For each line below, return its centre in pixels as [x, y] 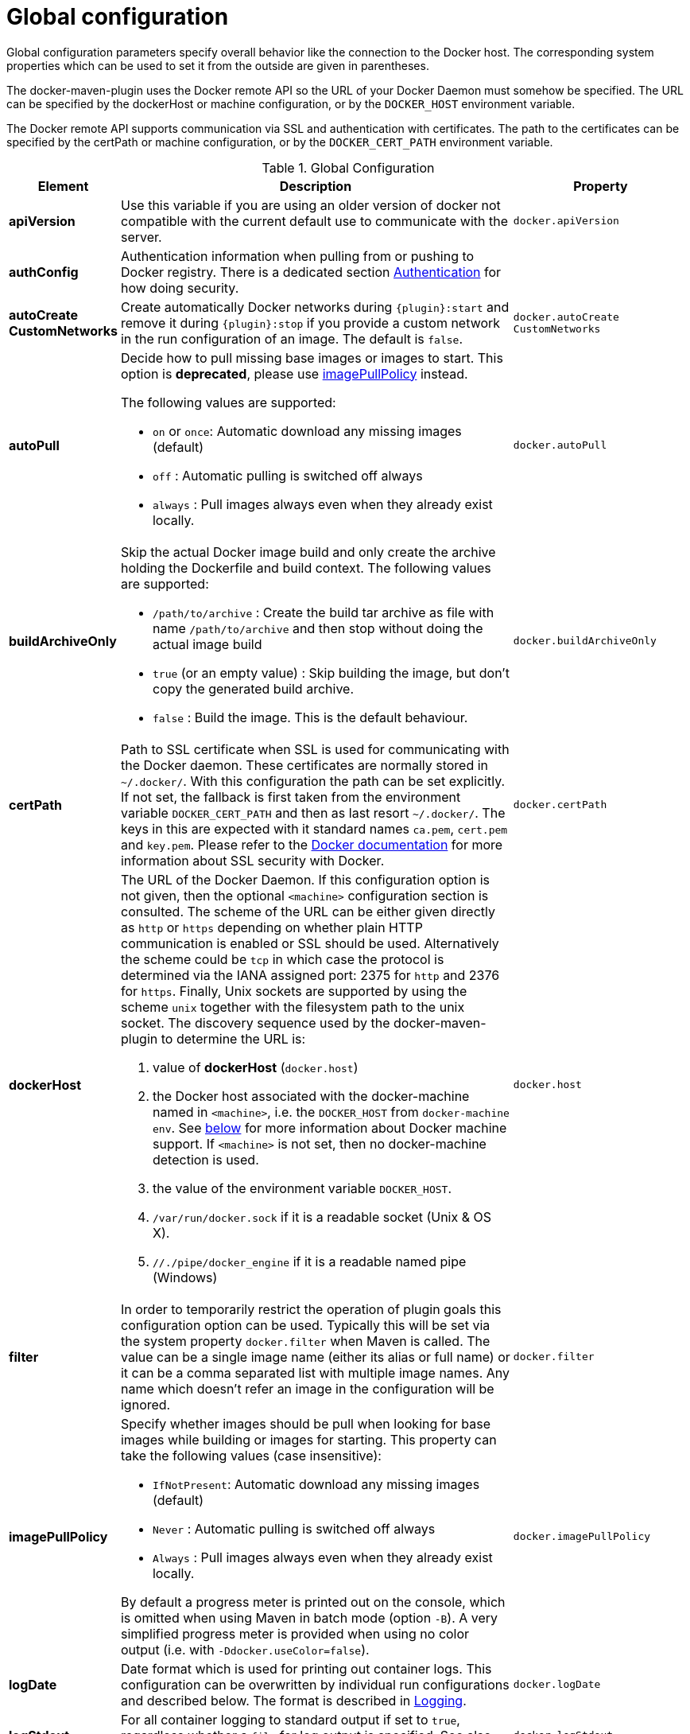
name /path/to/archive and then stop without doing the [318, 628]
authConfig [44, 272]
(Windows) [185, 1277]
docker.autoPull [560, 445]
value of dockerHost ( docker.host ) [255, 1067]
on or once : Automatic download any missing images [307, 431]
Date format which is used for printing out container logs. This [306, 1668]
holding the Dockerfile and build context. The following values [306, 568]
